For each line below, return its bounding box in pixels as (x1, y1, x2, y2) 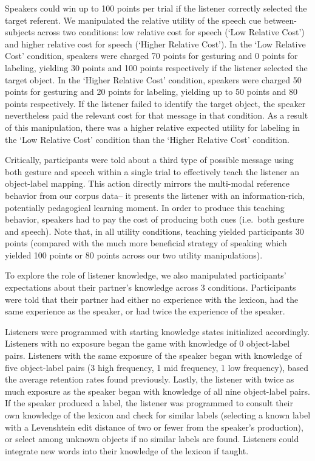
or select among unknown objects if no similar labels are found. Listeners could (5, 432, 299, 445)
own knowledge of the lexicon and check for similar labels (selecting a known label (5, 409, 311, 421)
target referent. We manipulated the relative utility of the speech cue (5, 13, 262, 26)
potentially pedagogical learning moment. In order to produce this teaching (5, 201, 285, 213)
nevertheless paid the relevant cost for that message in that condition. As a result (5, 109, 308, 122)
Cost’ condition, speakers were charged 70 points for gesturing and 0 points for (5, 49, 298, 62)
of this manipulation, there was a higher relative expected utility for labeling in (5, 120, 300, 133)
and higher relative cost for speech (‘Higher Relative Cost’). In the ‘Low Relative (5, 37, 306, 50)
